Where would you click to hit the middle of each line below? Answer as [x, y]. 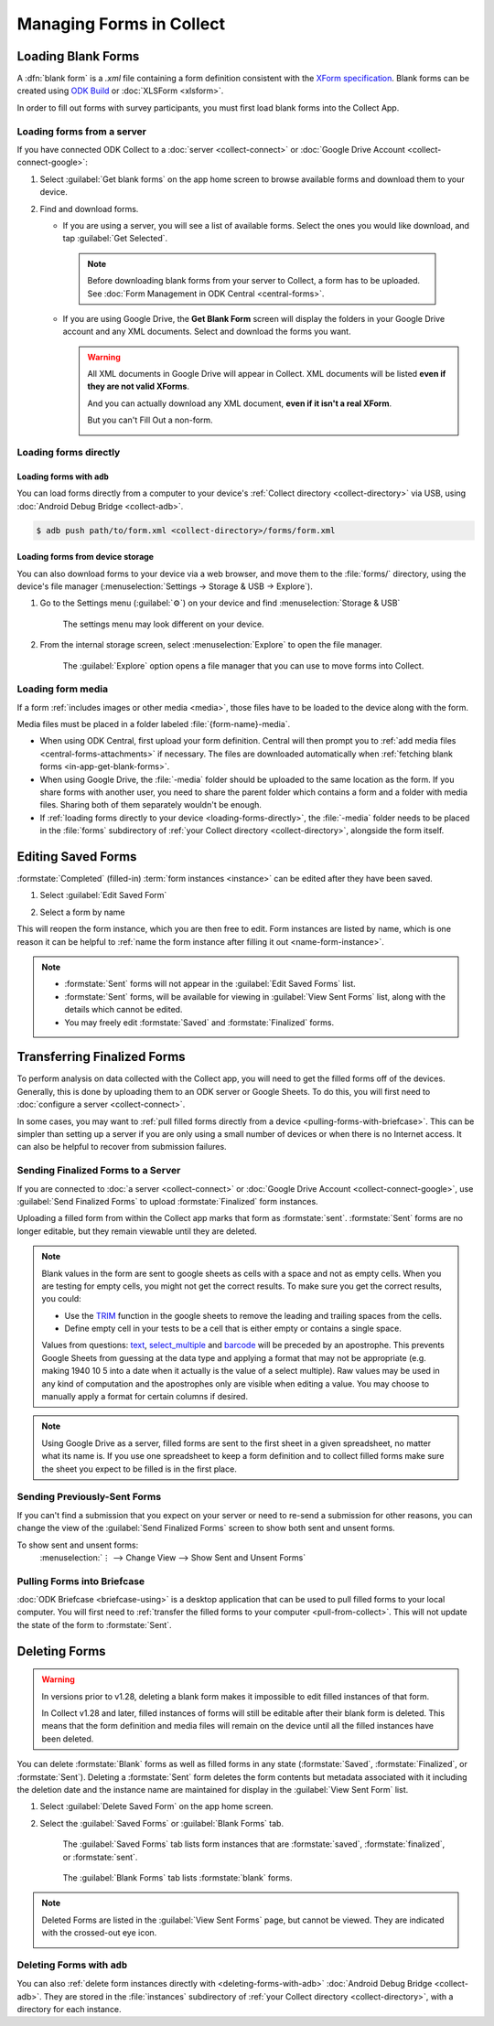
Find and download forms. [89, 209]
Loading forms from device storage [86, 557]
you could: [61, 1299]
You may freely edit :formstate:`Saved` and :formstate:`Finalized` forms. [199, 1022]
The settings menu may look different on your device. [163, 624]
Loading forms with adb [63, 477]
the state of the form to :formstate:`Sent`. [95, 1624]
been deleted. [68, 1739]
